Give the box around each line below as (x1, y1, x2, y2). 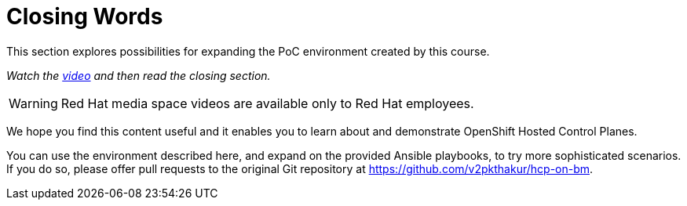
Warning (9, 95, 58, 111)
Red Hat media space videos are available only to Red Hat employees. (60, 95, 474, 111)
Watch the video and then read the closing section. (6, 68, 271, 82)
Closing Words (6, 3, 163, 30)
